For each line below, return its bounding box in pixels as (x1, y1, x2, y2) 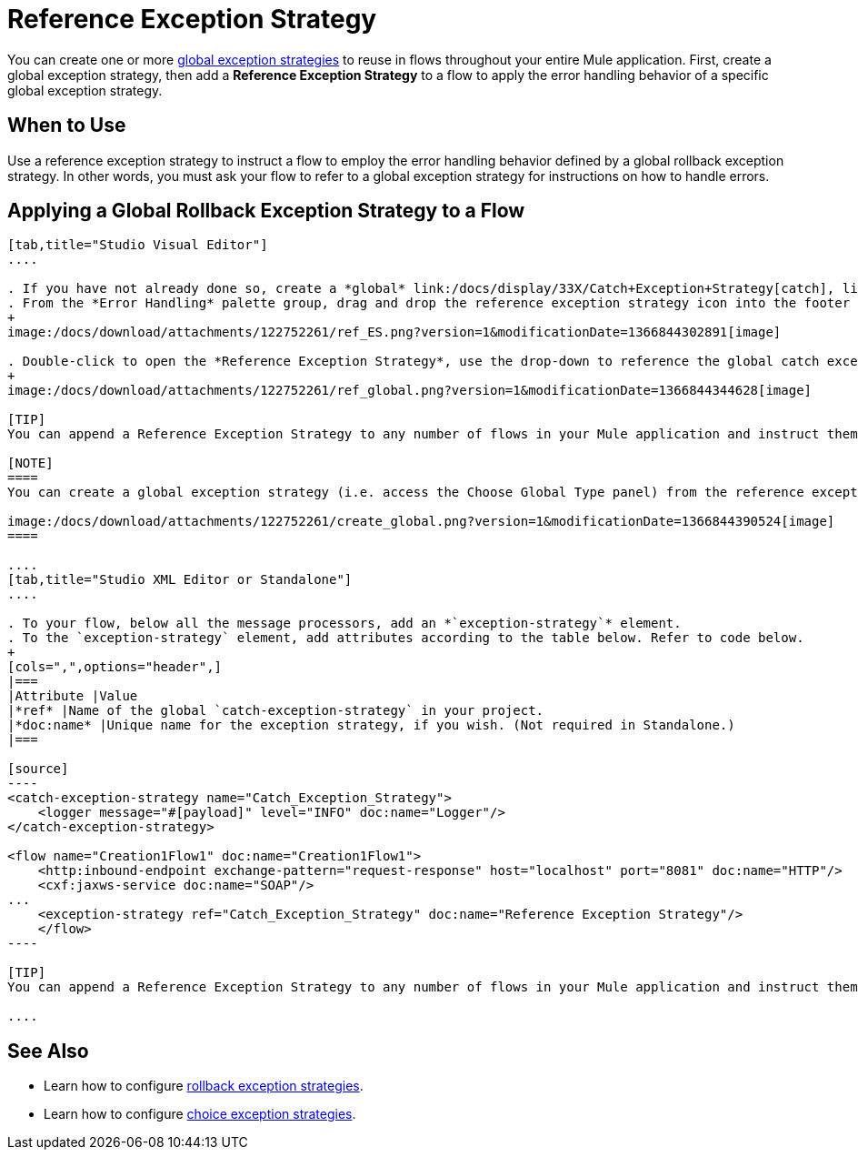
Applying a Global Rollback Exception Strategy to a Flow (7, 199, 525, 223)
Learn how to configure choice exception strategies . (44, 1106, 356, 1122)
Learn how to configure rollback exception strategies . (44, 1078, 364, 1094)
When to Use (7, 114, 126, 137)
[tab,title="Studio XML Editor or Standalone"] (7, 572, 353, 588)
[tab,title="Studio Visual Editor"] (7, 237, 268, 253)
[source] (7, 761, 69, 777)
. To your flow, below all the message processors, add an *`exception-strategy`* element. (7, 616, 682, 631)
